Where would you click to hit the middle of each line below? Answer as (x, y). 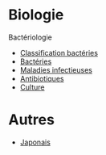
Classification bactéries (59, 52)
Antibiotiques (42, 78)
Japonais (35, 142)
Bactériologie (30, 37)
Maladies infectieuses (56, 69)
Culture (32, 87)
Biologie (36, 15)
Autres (31, 120)
